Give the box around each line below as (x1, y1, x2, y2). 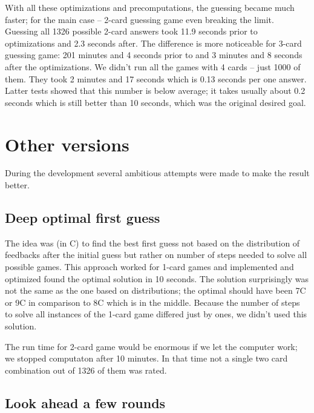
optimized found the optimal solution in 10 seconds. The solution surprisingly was (5, 272, 309, 285)
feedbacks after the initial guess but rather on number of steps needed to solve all (5, 248, 307, 261)
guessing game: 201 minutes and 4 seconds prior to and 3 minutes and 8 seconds (5, 48, 303, 61)
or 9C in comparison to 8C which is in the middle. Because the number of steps (5, 296, 300, 308)
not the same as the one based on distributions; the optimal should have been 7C (5, 284, 306, 297)
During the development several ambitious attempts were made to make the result (5, 167, 310, 179)
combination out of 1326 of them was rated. (5, 363, 167, 376)
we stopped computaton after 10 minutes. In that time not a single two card (5, 352, 288, 365)
